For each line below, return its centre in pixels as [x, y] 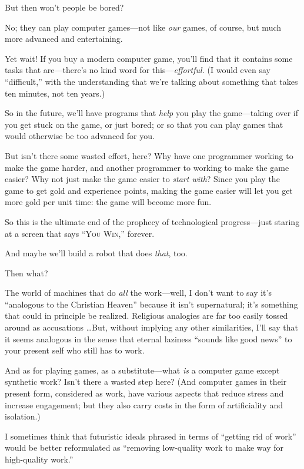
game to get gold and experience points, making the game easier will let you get [149, 190]
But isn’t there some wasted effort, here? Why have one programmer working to [149, 155]
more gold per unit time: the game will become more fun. [108, 202]
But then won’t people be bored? [64, 7]
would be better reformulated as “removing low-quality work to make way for [144, 447]
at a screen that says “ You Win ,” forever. [80, 233]
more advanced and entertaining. [64, 39]
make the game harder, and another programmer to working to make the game [147, 167]
